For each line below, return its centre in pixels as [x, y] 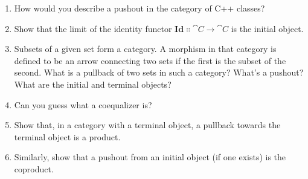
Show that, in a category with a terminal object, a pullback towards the [147, 125]
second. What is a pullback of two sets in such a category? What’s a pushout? [159, 72]
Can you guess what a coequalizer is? [83, 104]
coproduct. [34, 168]
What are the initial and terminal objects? [93, 84]
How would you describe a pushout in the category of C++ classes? [140, 8]
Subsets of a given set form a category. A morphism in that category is [145, 49]
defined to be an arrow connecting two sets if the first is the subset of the [150, 60]
